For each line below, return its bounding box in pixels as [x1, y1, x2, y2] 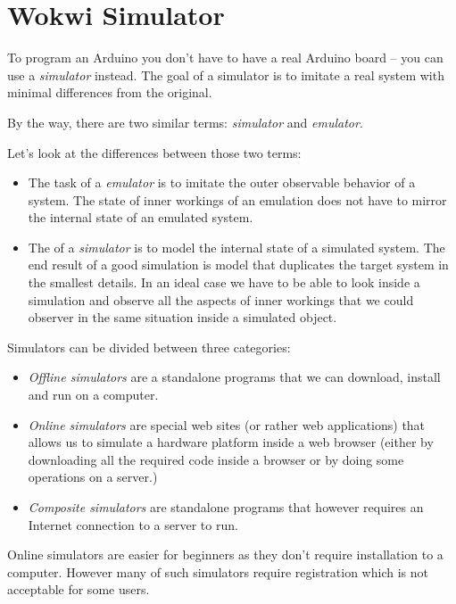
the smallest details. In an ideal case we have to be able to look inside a [28, 273, 420, 292]
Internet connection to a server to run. [28, 515, 238, 534]
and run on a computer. [28, 385, 159, 404]
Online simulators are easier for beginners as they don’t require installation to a [7, 545, 444, 564]
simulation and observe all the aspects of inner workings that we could [28, 290, 414, 309]
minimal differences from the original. [7, 83, 212, 102]
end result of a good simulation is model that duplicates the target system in [28, 255, 449, 274]
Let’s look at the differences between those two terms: [7, 143, 302, 161]
